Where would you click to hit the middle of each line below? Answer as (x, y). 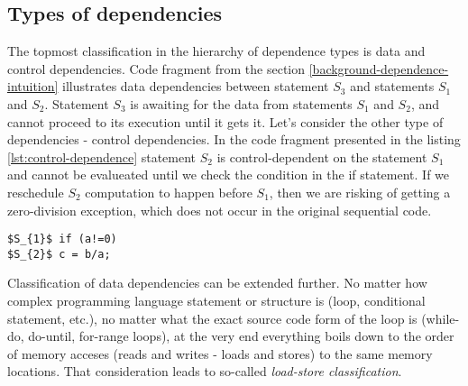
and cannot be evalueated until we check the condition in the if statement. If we (229, 175)
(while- (440, 318)
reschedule (36, 192)
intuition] (33, 86)
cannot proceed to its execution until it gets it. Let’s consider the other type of (225, 121)
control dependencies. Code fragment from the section (156, 68)
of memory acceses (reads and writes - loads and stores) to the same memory (220, 353)
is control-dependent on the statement (322, 156)
